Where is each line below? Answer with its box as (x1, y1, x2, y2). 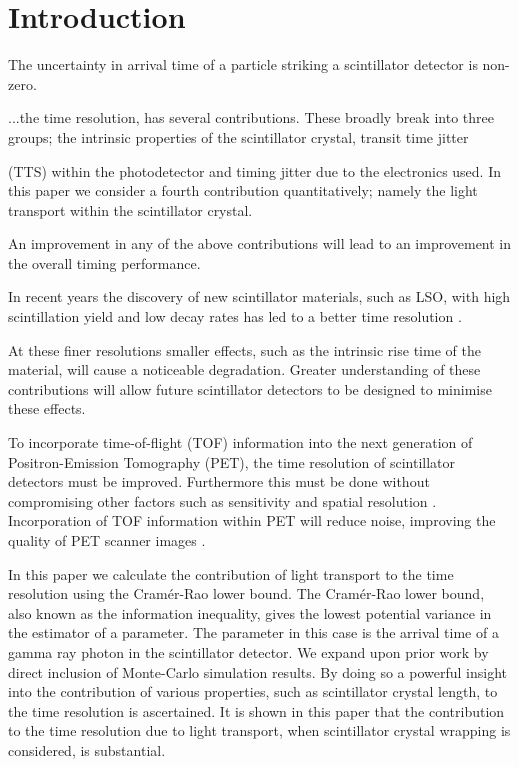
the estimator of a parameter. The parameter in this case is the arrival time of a (8, 622, 499, 643)
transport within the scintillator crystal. (8, 199, 253, 220)
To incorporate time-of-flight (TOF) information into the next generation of (8, 432, 473, 453)
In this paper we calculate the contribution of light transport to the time (8, 563, 454, 584)
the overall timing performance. (8, 252, 201, 273)
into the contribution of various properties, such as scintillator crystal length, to (8, 681, 498, 702)
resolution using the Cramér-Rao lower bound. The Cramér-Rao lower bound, (8, 583, 485, 604)
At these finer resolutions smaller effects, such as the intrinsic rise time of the (8, 339, 481, 360)
